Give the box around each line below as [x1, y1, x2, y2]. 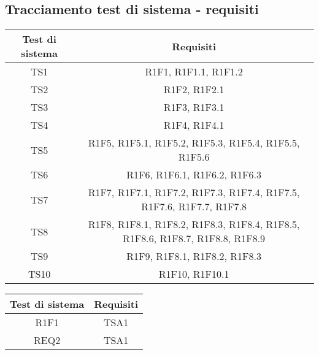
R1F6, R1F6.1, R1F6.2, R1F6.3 [126, 167, 261, 182]
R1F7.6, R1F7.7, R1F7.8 [141, 199, 247, 214]
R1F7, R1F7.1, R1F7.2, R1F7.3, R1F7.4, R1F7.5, [88, 185, 300, 200]
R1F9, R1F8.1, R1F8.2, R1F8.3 [126, 249, 261, 264]
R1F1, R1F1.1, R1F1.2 [145, 64, 243, 79]
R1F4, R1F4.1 [163, 118, 225, 132]
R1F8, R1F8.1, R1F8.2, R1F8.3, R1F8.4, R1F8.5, [88, 217, 300, 232]
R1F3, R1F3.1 [163, 100, 225, 115]
